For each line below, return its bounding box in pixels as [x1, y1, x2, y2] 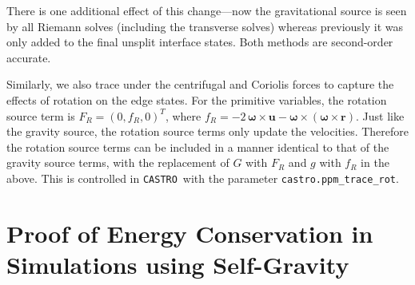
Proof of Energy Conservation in [6, 216, 373, 249]
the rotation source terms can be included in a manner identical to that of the [6, 138, 389, 155]
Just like [362, 107, 405, 124]
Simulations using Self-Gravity [6, 247, 349, 280]
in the [361, 154, 389, 171]
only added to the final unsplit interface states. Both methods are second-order [6, 34, 393, 50]
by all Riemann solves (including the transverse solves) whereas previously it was [6, 18, 404, 34]
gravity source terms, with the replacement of [6, 154, 229, 171]
